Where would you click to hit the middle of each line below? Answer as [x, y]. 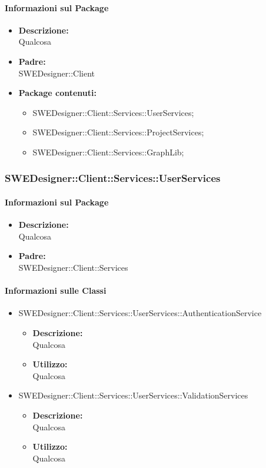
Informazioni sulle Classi [56, 291]
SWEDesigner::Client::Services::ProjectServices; [118, 132]
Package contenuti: [57, 93]
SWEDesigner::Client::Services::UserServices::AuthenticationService [140, 313]
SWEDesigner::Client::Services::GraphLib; [108, 152]
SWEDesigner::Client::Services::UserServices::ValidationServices [133, 395]
